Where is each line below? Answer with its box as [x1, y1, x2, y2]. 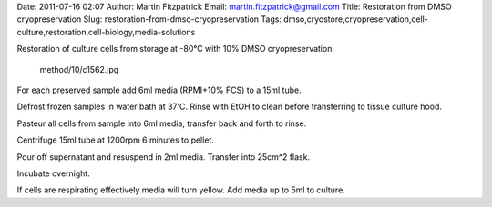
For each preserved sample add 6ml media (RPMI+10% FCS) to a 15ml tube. [16, 84, 302, 95]
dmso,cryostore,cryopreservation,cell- [283, 14, 428, 25]
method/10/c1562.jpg [39, 64, 119, 74]
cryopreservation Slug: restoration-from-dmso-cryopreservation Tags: [16, 14, 282, 25]
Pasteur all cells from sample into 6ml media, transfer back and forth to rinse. [16, 118, 307, 129]
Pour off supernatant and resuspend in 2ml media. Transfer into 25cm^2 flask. [16, 151, 310, 163]
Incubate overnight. [16, 168, 90, 179]
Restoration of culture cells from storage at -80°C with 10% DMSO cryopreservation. [16, 44, 334, 54]
